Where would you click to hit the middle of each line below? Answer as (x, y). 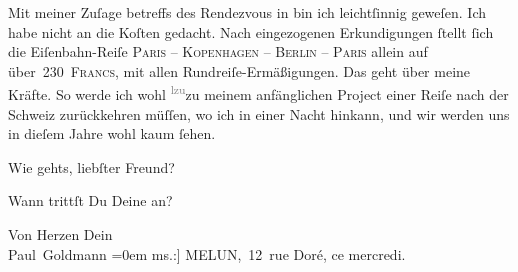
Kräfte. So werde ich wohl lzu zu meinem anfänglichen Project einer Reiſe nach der (258, 93)
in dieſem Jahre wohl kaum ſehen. (112, 133)
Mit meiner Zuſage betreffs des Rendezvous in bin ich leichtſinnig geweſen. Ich (247, 12)
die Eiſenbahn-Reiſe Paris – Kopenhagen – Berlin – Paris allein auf (218, 51)
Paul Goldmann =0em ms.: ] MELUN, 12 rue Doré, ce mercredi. (207, 253)
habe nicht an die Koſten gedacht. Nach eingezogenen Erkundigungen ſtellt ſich (251, 31)
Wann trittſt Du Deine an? (90, 200)
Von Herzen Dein (60, 234)
